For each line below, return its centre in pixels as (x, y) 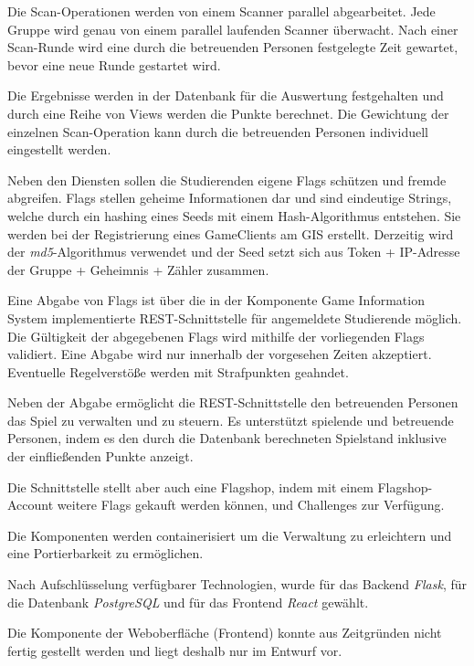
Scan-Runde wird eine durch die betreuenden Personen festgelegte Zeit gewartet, (233, 47)
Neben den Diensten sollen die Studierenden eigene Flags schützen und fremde (227, 180)
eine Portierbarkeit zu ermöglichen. (105, 553)
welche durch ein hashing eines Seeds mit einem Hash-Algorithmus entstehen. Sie (234, 215)
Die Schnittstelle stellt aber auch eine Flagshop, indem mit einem (190, 486)
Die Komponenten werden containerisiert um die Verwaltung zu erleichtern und (230, 535)
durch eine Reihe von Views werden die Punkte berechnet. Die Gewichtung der (228, 113)
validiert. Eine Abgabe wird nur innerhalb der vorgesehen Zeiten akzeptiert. (220, 354)
